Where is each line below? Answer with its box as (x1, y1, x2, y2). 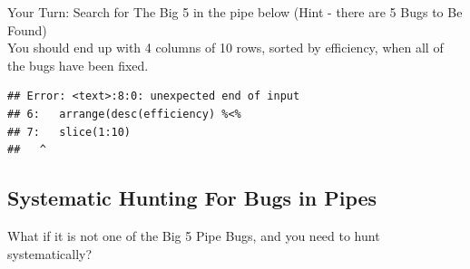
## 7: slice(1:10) (7, 125, 132, 139)
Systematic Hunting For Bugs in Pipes (7, 184, 377, 212)
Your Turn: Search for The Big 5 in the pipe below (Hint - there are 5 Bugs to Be (7, 3, 463, 21)
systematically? (7, 244, 93, 263)
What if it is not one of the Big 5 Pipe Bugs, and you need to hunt (7, 226, 380, 245)
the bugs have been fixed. (7, 55, 149, 74)
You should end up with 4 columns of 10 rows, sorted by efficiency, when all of (7, 38, 444, 57)
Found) (7, 20, 47, 39)
